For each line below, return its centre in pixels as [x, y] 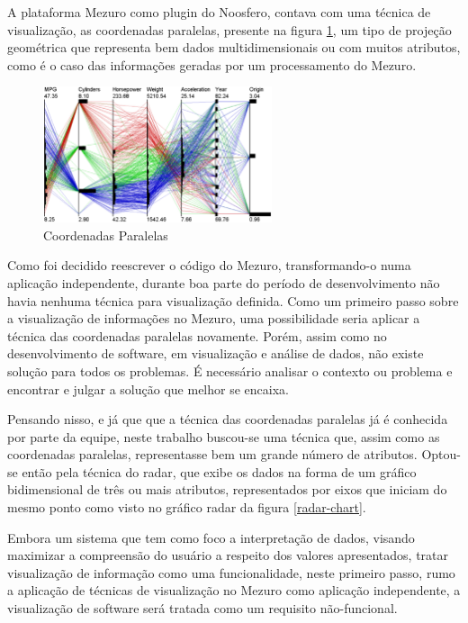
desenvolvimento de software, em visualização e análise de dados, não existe [216, 353]
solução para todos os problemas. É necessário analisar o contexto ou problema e [230, 370]
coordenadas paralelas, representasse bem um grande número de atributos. [212, 454]
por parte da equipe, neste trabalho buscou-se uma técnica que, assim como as [224, 436]
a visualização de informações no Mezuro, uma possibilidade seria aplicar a [214, 318]
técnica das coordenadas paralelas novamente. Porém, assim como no [197, 335]
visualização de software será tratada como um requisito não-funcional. [202, 608]
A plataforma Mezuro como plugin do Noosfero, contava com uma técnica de [219, 12]
